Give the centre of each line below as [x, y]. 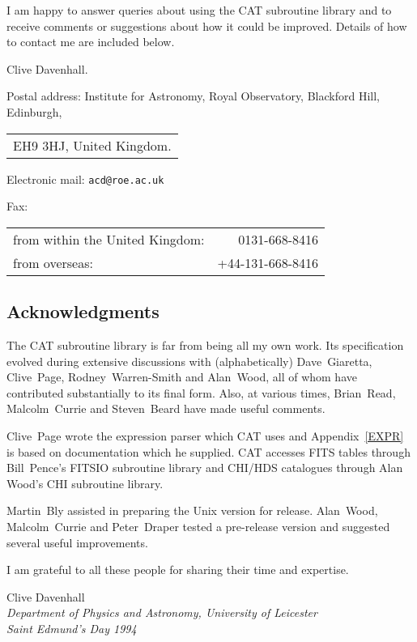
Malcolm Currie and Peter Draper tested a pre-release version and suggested [198, 526]
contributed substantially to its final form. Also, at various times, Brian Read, [201, 392]
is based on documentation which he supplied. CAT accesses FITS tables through [208, 451]
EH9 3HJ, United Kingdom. [92, 145]
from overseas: [53, 262]
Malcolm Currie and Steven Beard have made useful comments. [166, 408]
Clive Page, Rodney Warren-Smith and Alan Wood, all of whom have [182, 377]
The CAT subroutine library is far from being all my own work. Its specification [205, 345]
